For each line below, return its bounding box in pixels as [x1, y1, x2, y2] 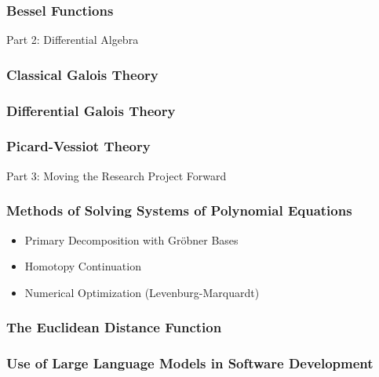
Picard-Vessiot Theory [6, 136, 151, 156]
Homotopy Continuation [24, 258, 141, 274]
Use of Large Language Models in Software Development [6, 353, 374, 373]
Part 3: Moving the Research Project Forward [6, 167, 227, 183]
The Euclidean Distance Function [6, 317, 222, 337]
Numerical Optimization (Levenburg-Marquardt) [24, 284, 260, 300]
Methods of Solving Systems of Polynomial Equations [6, 201, 352, 220]
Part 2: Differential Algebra [6, 31, 139, 48]
